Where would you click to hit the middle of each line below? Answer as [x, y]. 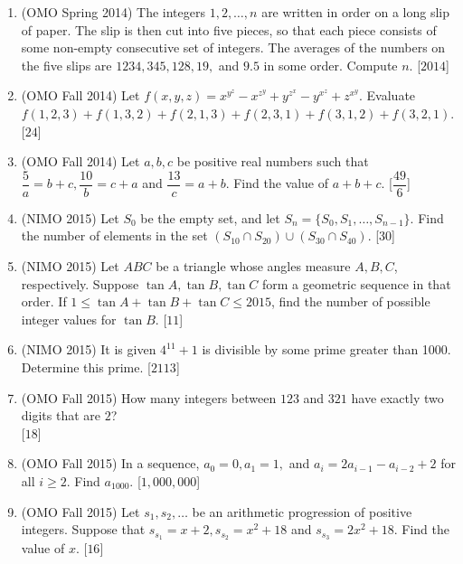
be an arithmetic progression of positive [302, 511]
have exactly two [397, 397]
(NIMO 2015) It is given [89, 349]
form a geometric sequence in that [357, 283]
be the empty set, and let [210, 217]
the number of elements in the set [114, 235]
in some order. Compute [331, 65]
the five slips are [66, 65]
